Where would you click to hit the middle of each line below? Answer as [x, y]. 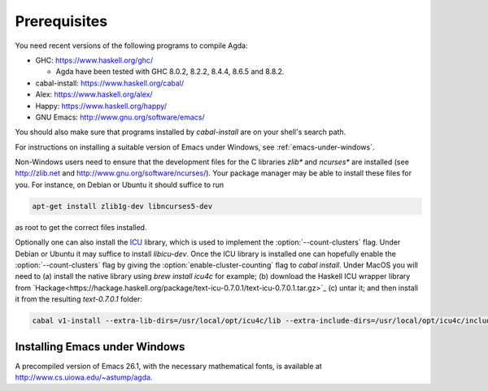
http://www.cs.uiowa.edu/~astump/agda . [84, 377]
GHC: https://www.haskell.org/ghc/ [94, 60]
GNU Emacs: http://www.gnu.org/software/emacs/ [120, 117]
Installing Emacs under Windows [100, 347]
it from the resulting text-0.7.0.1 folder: [78, 299]
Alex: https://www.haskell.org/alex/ [94, 94]
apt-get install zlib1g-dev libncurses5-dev [122, 206]
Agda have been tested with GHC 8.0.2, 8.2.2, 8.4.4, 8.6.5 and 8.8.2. [170, 72]
